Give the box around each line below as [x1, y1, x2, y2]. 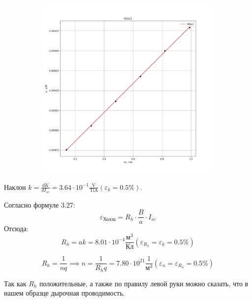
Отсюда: [4, 223, 29, 234]
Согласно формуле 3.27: [4, 199, 75, 210]
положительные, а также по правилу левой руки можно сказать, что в [39, 278, 249, 288]
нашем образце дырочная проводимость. [4, 288, 125, 298]
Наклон [4, 181, 26, 192]
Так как [4, 278, 27, 288]
